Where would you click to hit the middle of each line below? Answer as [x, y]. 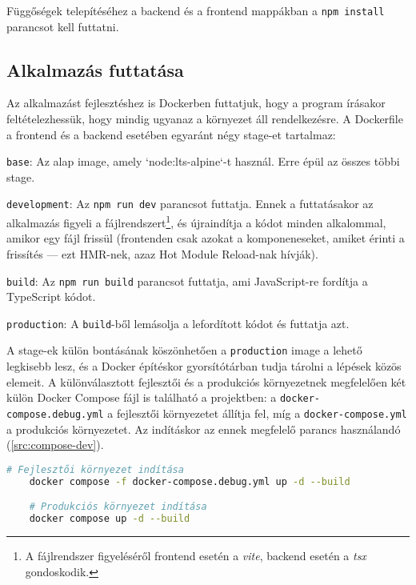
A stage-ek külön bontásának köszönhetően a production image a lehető [184, 350]
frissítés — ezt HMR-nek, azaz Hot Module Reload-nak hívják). [162, 253]
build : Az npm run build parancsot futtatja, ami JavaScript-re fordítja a [187, 280]
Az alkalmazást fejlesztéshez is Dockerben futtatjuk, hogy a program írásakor [196, 103]
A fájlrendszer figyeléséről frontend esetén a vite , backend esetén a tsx [196, 555]
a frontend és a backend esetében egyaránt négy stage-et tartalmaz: [171, 134]
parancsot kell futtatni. [63, 26]
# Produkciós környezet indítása [118, 507]
